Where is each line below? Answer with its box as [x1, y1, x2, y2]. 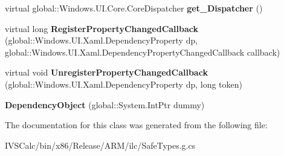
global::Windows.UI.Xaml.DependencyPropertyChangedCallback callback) [5, 45, 280, 58]
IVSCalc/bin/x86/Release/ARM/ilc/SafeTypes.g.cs [5, 138, 196, 151]
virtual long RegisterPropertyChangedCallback [5, 22, 199, 34]
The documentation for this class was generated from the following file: [5, 119, 268, 131]
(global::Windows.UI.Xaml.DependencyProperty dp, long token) [5, 77, 243, 90]
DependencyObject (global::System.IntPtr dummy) [5, 98, 205, 111]
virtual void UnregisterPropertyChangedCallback [5, 66, 208, 79]
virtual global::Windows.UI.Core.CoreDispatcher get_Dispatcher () [5, 2, 263, 14]
